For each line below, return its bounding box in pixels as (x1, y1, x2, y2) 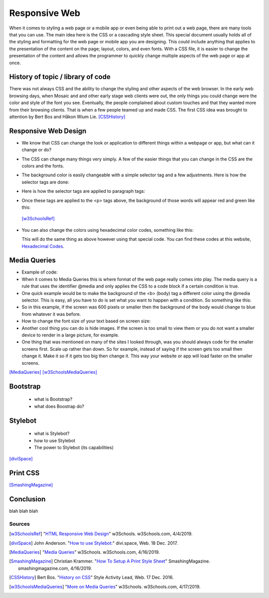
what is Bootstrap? (34, 396, 73, 402)
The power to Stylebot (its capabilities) (34, 444, 114, 450)
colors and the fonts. (21, 163, 64, 169)
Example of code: (21, 269, 58, 275)
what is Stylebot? (34, 431, 70, 437)
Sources (9, 520, 30, 527)
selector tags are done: (21, 179, 70, 185)
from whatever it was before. (21, 311, 81, 317)
